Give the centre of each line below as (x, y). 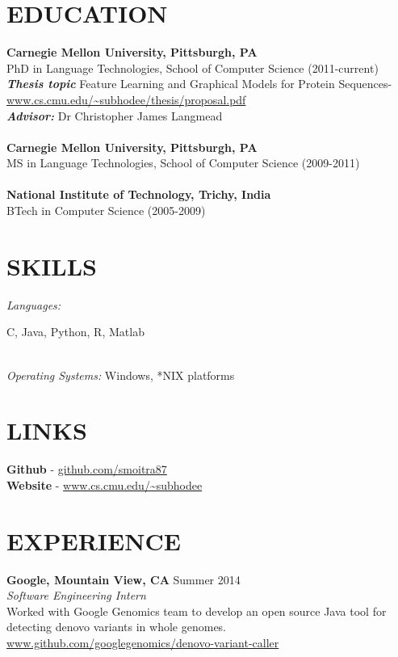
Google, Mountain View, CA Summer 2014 (124, 579)
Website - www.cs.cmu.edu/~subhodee (105, 484)
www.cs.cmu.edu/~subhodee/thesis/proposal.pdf (126, 99)
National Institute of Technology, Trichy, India (139, 194)
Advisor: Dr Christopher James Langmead (115, 115)
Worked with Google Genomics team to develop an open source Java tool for (197, 611)
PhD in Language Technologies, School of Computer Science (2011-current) (193, 67)
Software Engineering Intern (76, 595)
